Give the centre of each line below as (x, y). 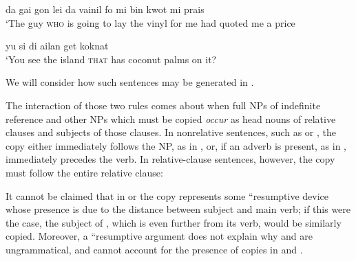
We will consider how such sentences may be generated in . (130, 82)
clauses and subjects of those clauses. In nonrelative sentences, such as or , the (171, 132)
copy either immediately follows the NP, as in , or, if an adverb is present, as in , (176, 145)
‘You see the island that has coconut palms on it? (111, 59)
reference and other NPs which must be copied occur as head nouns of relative (171, 118)
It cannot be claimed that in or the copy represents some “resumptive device (167, 195)
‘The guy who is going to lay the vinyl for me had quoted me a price (150, 22)
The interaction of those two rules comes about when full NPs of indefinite (163, 105)
